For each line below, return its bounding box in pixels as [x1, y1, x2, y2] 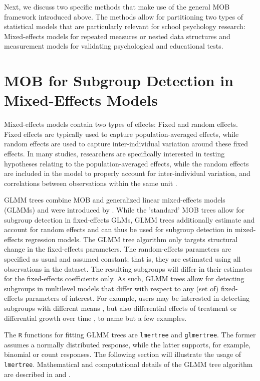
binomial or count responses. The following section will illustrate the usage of [4, 349, 241, 359]
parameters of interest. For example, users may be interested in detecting [25, 293, 250, 303]
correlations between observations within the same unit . [4, 177, 177, 188]
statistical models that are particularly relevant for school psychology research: [4, 21, 245, 32]
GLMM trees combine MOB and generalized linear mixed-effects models [4, 195, 225, 205]
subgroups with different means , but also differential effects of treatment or [4, 302, 237, 313]
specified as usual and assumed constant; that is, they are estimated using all [4, 254, 241, 264]
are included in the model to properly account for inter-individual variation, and [4, 168, 250, 178]
